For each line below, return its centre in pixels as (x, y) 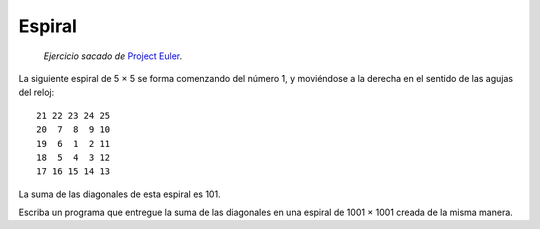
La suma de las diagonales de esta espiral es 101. (119, 194)
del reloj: (36, 92)
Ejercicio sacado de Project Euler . (113, 56)
